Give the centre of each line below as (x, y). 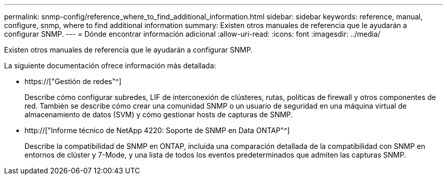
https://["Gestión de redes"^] (73, 81)
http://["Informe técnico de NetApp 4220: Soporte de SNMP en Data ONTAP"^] (157, 130)
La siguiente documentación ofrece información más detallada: (110, 66)
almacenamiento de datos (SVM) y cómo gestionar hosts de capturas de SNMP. (159, 114)
